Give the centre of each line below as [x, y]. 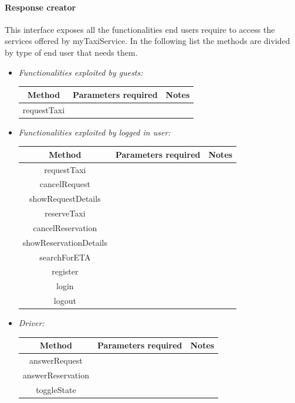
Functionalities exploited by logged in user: [94, 132]
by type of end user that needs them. [71, 52]
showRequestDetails [65, 199]
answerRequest [56, 360]
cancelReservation [65, 227]
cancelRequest [65, 184]
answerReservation [56, 375]
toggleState [56, 389]
